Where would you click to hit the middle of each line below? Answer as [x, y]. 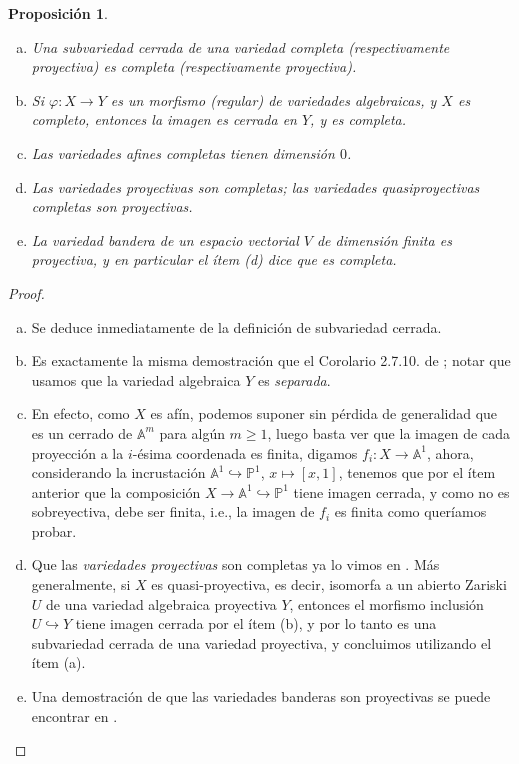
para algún [192, 432]
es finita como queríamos [410, 511]
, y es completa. [358, 119]
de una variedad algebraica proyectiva [161, 603]
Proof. [26, 292]
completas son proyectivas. [112, 206]
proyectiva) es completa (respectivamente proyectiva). [194, 66]
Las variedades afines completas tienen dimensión [183, 152]
